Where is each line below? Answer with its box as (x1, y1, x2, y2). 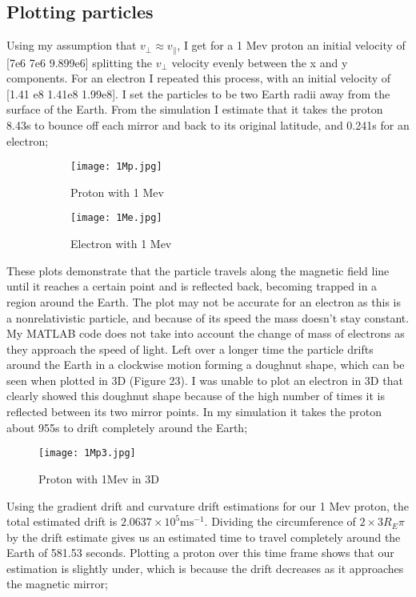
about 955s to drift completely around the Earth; (6, 419, 248, 435)
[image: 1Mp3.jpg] (38, 447, 136, 459)
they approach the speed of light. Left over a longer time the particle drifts (6, 340, 374, 357)
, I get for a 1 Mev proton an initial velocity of (177, 37, 406, 54)
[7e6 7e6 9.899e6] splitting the (6, 54, 153, 70)
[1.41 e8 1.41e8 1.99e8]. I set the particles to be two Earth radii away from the (6, 85, 390, 102)
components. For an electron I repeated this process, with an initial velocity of (6, 70, 391, 86)
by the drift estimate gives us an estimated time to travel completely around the (6, 528, 401, 545)
